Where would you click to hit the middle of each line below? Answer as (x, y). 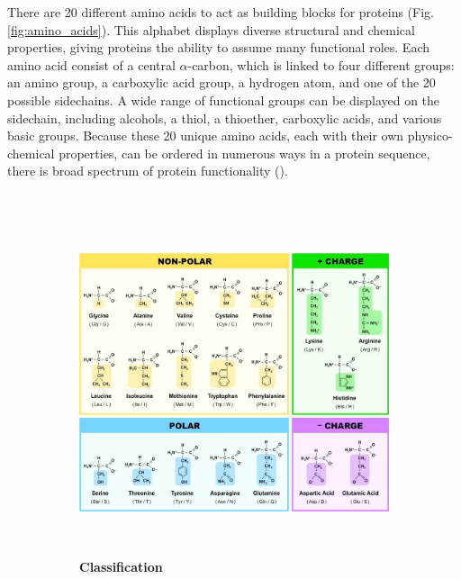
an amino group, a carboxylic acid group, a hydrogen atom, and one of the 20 (221, 82)
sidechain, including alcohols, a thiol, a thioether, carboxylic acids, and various (225, 118)
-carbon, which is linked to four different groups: (321, 64)
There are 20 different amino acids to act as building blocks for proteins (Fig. (221, 12)
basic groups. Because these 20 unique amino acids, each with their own (206, 136)
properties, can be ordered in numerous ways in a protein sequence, (244, 153)
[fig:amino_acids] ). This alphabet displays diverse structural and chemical (211, 29)
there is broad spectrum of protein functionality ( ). (148, 171)
